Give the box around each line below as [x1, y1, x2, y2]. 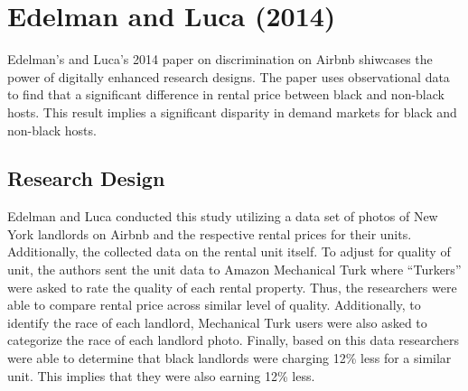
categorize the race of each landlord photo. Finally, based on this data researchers [7, 330, 460, 349]
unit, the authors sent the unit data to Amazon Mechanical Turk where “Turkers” [7, 260, 462, 279]
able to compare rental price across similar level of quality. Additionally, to [7, 295, 421, 314]
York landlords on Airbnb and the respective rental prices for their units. [7, 224, 412, 243]
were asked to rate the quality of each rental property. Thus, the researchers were [7, 277, 457, 296]
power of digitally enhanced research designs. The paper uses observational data [7, 67, 450, 86]
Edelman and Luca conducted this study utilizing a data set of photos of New [7, 207, 438, 226]
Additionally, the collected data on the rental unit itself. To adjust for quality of [7, 242, 451, 261]
